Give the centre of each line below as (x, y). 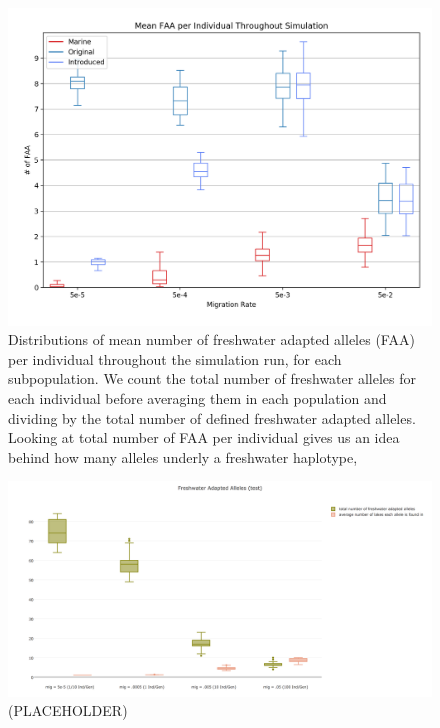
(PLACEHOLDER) (68, 710)
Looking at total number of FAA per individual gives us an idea (204, 437)
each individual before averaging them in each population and (197, 397)
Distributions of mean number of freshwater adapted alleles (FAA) (211, 339)
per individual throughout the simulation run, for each (175, 358)
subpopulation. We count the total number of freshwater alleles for (212, 378)
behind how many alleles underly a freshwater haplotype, (183, 456)
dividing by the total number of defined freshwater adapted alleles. (212, 417)
